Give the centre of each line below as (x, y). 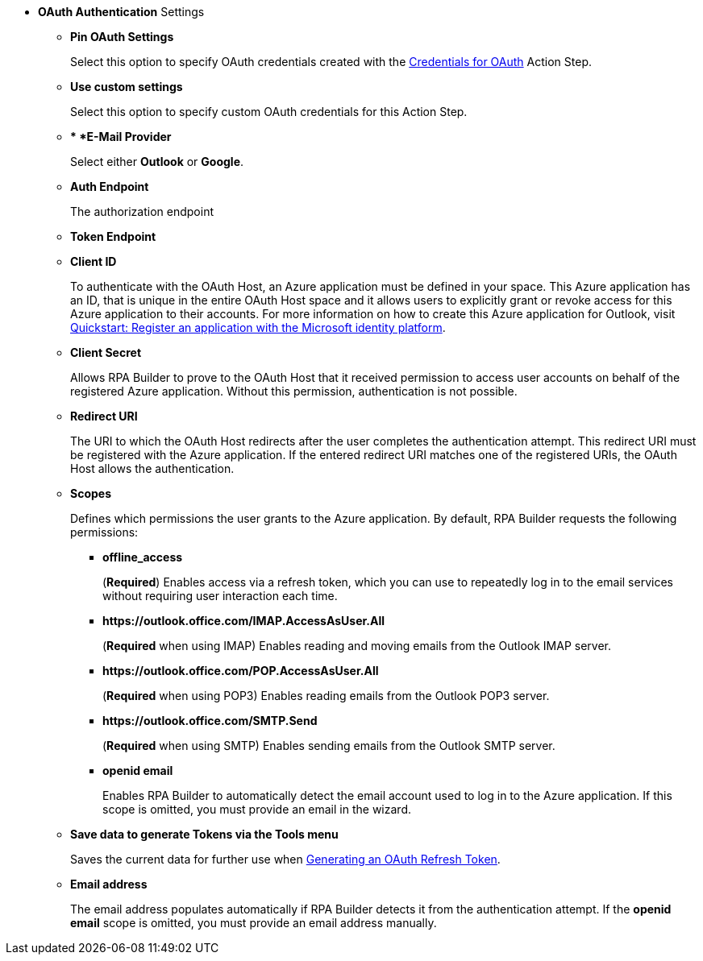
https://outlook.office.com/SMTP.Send (210, 721)
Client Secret (106, 352)
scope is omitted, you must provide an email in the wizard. (257, 809)
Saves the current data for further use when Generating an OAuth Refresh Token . (285, 859)
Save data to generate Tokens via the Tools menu (204, 834)
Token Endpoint (113, 236)
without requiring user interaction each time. (220, 596)
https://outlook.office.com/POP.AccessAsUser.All (241, 671)
